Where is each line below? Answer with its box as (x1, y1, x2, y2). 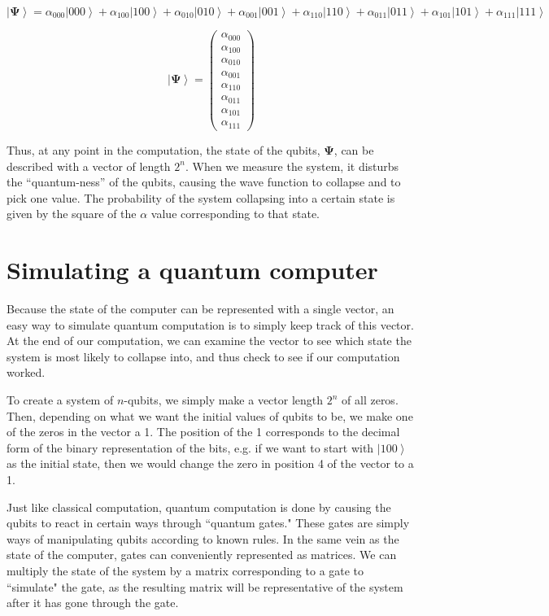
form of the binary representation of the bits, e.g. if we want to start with (7, 439, 374, 456)
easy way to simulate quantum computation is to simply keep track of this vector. (7, 316, 414, 333)
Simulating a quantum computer (7, 253, 378, 286)
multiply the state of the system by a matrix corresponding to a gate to (7, 561, 364, 579)
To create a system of (7, 391, 114, 408)
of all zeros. (342, 391, 399, 408)
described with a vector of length (7, 157, 171, 174)
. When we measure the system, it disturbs (185, 157, 399, 174)
